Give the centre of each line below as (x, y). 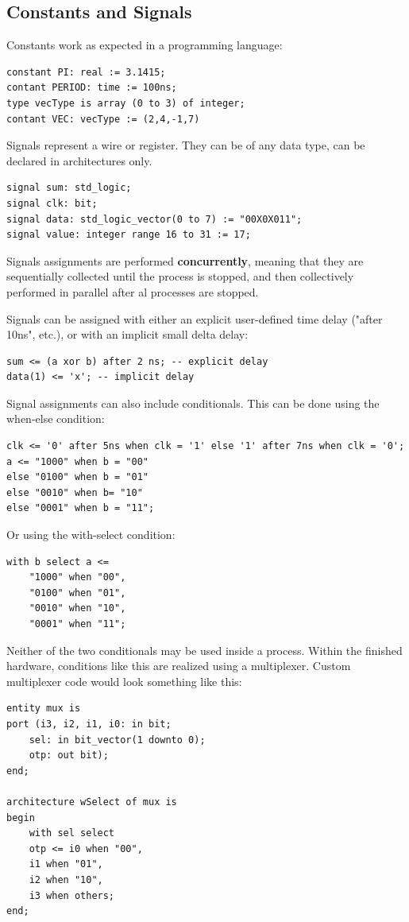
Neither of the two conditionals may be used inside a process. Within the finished (204, 650)
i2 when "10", (66, 879)
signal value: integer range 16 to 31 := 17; (129, 235)
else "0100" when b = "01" (77, 477)
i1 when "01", (66, 864)
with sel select (72, 833)
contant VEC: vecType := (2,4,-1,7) (103, 119)
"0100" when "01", (77, 593)
